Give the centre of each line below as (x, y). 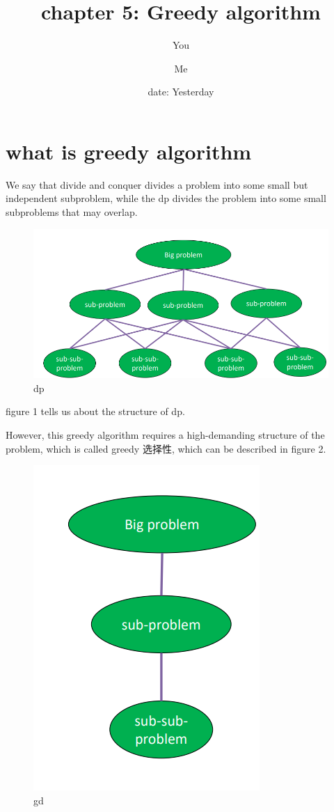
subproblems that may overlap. (72, 212)
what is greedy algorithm (129, 151)
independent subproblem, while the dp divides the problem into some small (166, 198)
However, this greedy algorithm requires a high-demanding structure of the (165, 434)
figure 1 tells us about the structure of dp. (95, 411)
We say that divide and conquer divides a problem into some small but (157, 184)
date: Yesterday (181, 92)
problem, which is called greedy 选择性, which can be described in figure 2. (166, 448)
